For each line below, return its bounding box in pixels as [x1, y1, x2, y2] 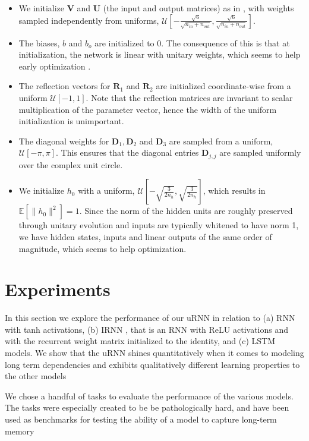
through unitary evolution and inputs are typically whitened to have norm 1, [18, 219, 299, 231]
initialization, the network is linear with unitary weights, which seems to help [18, 48, 301, 61]
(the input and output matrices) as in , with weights [103, 2, 294, 14]
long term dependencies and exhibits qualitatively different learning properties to [5, 358, 300, 370]
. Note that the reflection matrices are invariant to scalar [86, 91, 293, 103]
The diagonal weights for [18, 134, 109, 147]
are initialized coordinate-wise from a [156, 80, 291, 92]
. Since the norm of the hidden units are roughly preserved [79, 204, 293, 217]
